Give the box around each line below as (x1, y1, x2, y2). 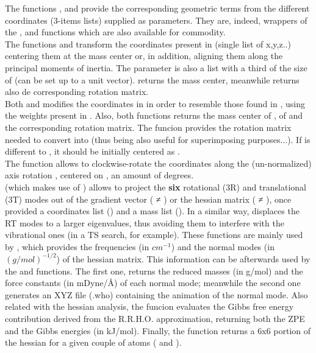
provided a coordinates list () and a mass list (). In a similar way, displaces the (5, 204, 300, 217)
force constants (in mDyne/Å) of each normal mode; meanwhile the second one (5, 276, 301, 289)
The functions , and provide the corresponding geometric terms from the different (5, 2, 310, 14)
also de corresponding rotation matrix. (5, 85, 149, 98)
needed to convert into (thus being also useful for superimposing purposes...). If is (5, 133, 311, 145)
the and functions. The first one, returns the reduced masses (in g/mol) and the (5, 264, 303, 277)
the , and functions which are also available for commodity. (5, 26, 226, 38)
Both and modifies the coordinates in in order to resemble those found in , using (5, 97, 305, 110)
